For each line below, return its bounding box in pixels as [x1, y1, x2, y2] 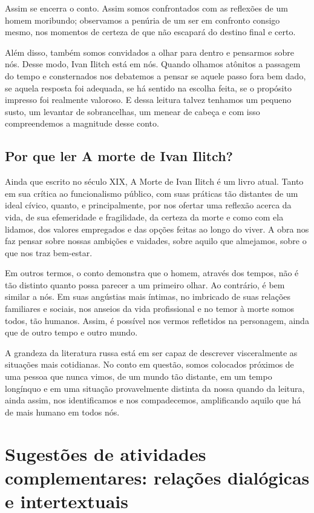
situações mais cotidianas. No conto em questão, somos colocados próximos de [5, 358, 294, 371]
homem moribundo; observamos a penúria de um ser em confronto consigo [5, 13, 280, 26]
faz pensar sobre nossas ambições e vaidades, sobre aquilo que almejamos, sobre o [5, 234, 307, 247]
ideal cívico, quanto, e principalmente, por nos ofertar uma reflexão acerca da [5, 199, 292, 211]
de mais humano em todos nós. [5, 405, 120, 418]
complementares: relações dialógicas [5, 465, 310, 489]
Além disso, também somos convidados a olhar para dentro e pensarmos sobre [5, 45, 294, 58]
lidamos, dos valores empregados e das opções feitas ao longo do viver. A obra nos [5, 222, 309, 235]
